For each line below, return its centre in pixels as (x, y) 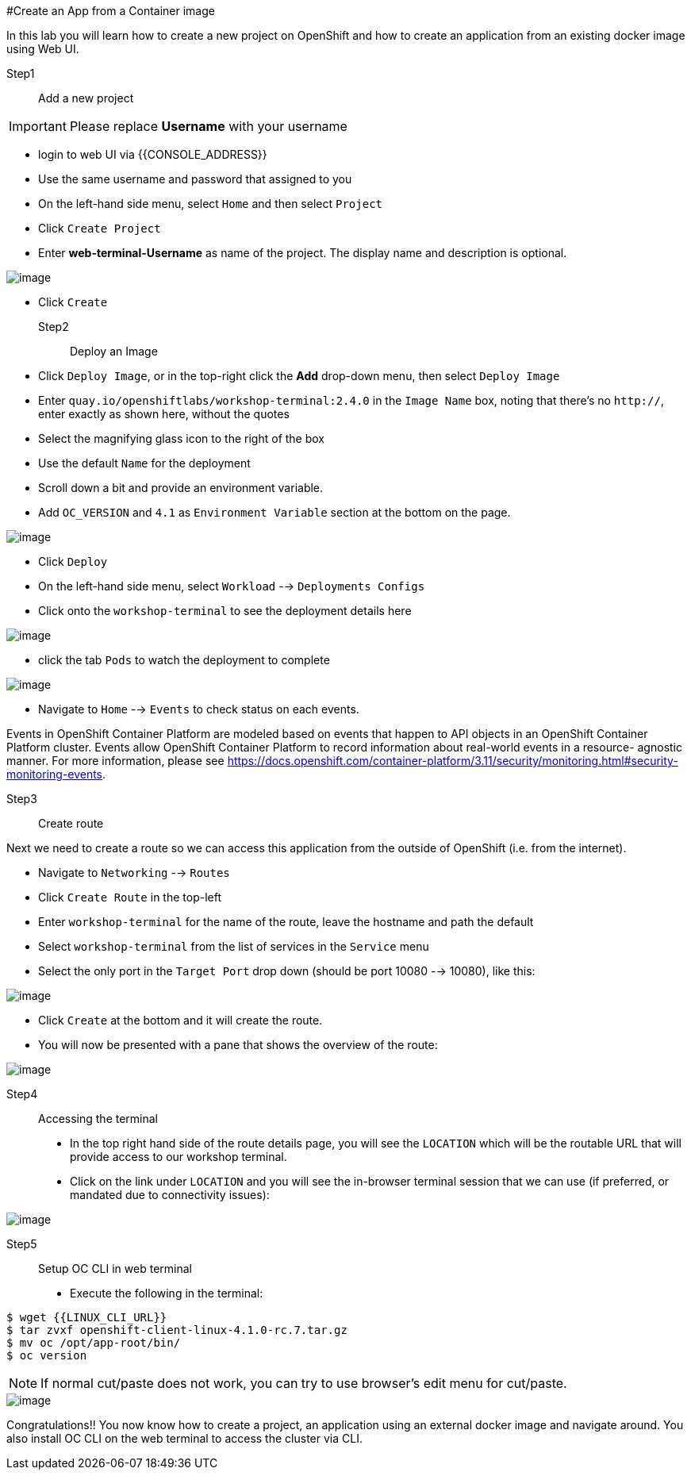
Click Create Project (100, 228)
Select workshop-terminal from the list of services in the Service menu (234, 946)
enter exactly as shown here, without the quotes (164, 414)
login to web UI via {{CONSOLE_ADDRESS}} (153, 154)
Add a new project (86, 98)
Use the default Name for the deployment (144, 463)
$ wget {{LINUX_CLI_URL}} (87, 1317)
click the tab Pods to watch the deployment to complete (184, 660)
